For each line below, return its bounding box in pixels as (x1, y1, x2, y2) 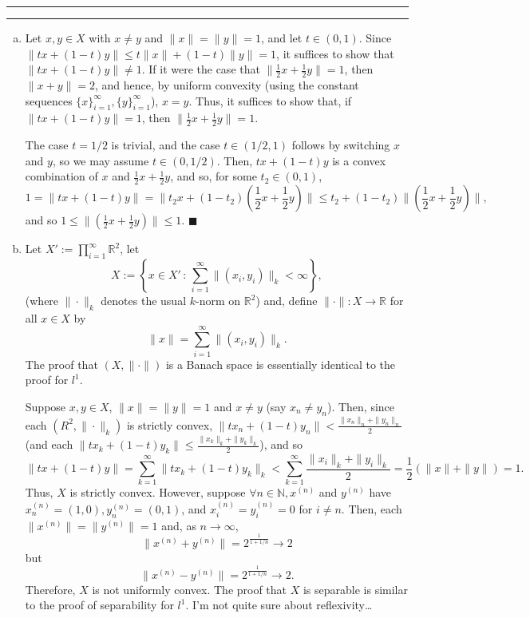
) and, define (255, 292, 318, 309)
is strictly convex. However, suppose (69, 484, 246, 501)
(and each (25, 436, 73, 453)
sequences (25, 92, 73, 109)
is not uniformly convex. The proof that (92, 580, 287, 597)
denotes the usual (101, 292, 187, 309)
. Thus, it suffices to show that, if (188, 92, 352, 109)
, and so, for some (170, 168, 257, 184)
